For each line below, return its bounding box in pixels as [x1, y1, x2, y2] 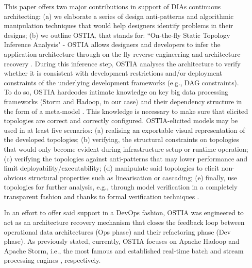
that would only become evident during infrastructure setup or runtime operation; [4, 143, 248, 154]
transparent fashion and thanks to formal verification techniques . [4, 191, 199, 201]
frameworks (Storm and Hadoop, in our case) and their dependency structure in [4, 96, 242, 106]
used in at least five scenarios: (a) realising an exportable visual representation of [4, 125, 245, 135]
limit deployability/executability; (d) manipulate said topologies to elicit [4, 163, 219, 173]
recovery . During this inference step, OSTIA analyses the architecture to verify [4, 58, 241, 68]
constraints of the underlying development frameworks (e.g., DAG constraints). [4, 77, 239, 87]
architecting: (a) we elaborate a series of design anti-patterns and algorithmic [4, 11, 234, 21]
